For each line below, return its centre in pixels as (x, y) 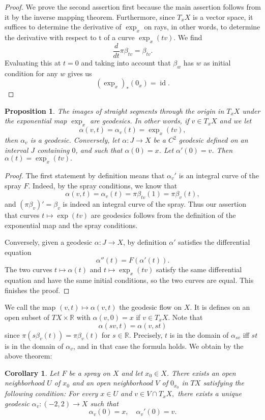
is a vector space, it (223, 17)
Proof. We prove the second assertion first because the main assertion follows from (133, 7)
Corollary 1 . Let (32, 373)
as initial (217, 62)
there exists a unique (210, 393)
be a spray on (90, 373)
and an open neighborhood (112, 383)
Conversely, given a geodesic (49, 242)
